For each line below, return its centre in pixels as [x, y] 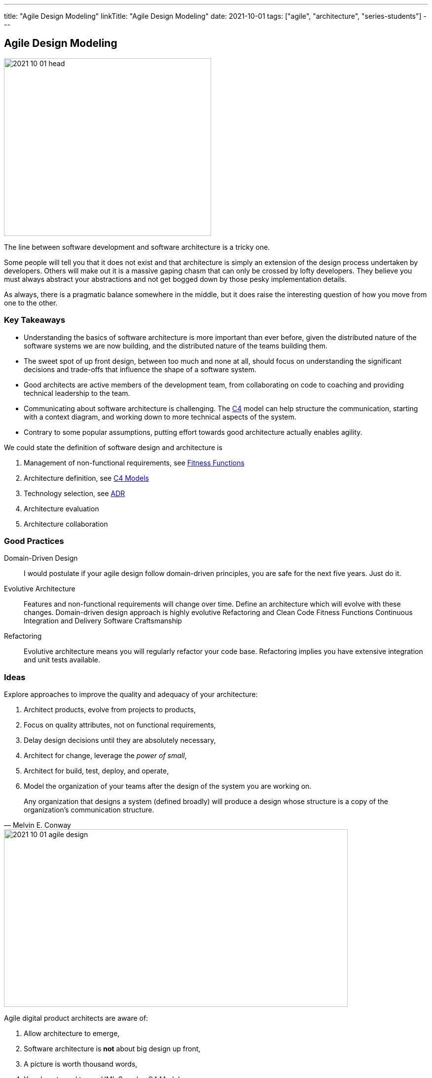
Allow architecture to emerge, [72, 1034]
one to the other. [31, 303]
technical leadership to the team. [77, 393]
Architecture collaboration [66, 524]
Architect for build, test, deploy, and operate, [96, 771]
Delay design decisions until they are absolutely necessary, [120, 740]
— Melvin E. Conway [37, 825]
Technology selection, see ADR [74, 493]
